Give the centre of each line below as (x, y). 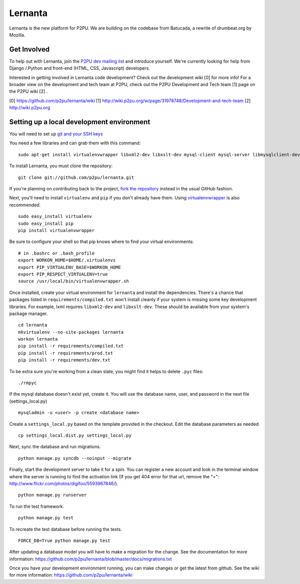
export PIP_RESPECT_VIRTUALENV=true (63, 274)
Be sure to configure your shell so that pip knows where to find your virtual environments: (101, 242)
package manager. (28, 314)
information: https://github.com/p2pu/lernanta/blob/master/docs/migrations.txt (90, 559)
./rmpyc (27, 383)
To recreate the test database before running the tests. (65, 529)
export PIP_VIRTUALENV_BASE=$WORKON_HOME (69, 267)
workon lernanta (38, 339)
